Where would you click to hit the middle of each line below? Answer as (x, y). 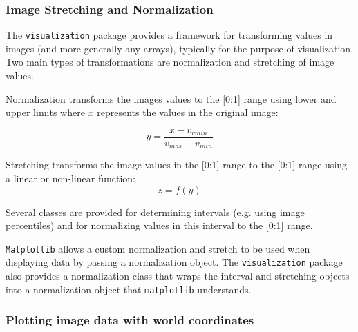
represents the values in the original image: (188, 112)
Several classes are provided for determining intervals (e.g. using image (155, 212)
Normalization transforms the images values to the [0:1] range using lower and (171, 98)
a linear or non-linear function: (70, 178)
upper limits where (45, 112)
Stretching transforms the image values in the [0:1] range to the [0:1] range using (177, 165)
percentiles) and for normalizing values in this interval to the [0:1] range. (159, 225)
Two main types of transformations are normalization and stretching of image (170, 62)
